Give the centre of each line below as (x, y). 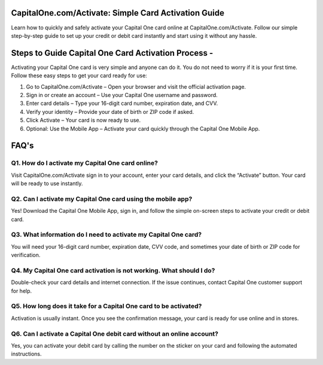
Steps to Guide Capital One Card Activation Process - (112, 53)
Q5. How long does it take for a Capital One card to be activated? (106, 306)
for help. (22, 291)
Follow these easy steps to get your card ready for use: (79, 76)
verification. (26, 255)
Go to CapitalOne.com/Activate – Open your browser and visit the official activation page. (136, 86)
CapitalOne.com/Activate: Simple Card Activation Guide (118, 13)
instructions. (26, 354)
